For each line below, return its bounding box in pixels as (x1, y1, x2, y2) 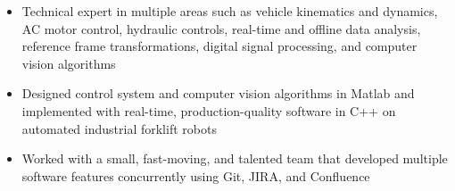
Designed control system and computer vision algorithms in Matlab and (21, 84, 415, 103)
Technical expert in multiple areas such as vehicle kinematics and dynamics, (21, 2, 438, 20)
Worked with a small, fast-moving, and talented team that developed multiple (21, 149, 448, 168)
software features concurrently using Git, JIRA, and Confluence (21, 166, 370, 185)
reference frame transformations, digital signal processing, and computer (21, 37, 418, 55)
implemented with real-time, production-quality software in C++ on (21, 101, 396, 120)
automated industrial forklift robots (21, 119, 217, 137)
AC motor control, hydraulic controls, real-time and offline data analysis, (21, 19, 421, 37)
